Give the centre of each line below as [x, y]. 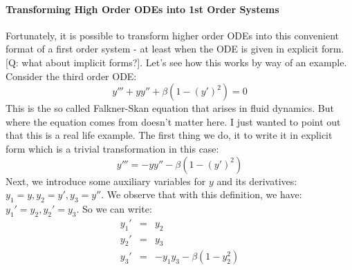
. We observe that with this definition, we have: [202, 194]
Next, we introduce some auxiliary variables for [106, 181]
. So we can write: [114, 208]
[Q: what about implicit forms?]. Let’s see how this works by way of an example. [176, 62]
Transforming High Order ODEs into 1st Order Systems [142, 9]
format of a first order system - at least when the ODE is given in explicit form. [175, 49]
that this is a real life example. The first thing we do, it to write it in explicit [169, 135]
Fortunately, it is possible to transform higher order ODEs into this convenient [172, 35]
